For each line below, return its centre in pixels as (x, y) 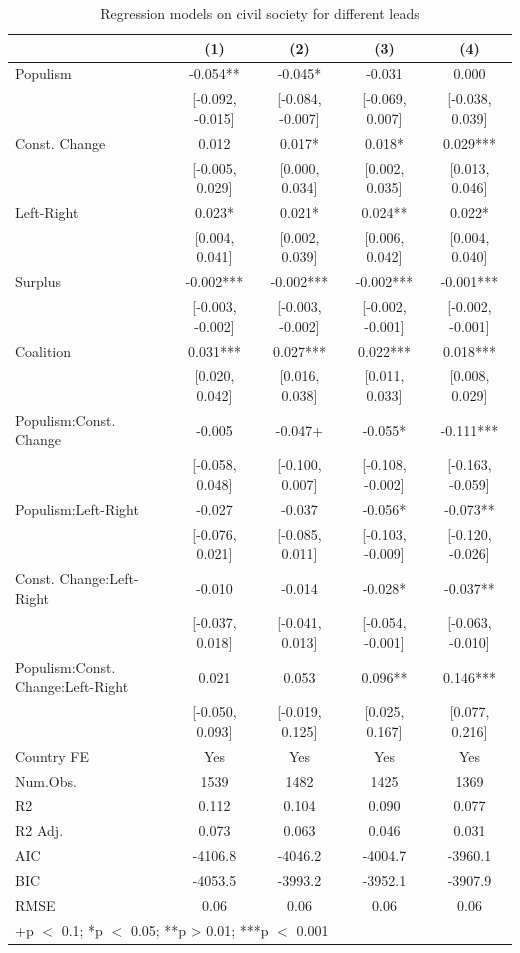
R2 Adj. (39, 830)
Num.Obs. (46, 780)
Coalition (43, 350)
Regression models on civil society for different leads (260, 13)
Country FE (52, 755)
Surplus (38, 281)
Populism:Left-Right (77, 508)
